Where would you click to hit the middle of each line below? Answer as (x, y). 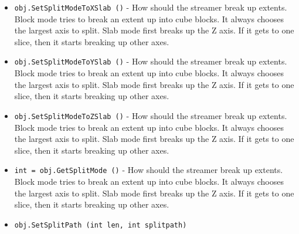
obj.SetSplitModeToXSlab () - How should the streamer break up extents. (151, 7)
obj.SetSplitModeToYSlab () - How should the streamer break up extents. (151, 61)
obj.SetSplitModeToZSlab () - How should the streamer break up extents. (151, 115)
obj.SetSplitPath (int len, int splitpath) (101, 225)
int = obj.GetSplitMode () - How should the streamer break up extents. (149, 170)
